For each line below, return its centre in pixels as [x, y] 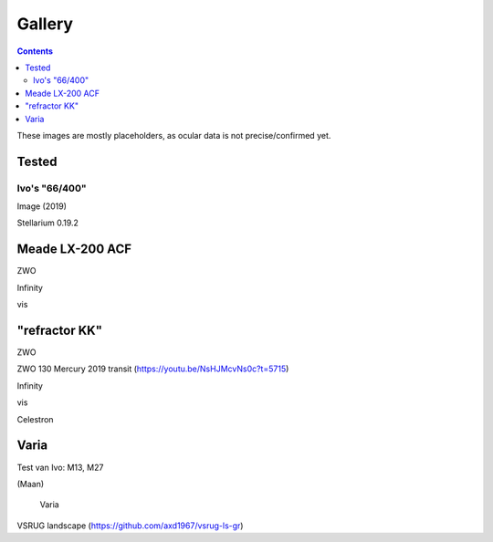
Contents [35, 51]
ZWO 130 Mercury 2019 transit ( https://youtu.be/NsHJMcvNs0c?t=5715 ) [153, 369]
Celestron [35, 419]
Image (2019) [42, 206]
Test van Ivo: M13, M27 [60, 467]
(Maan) [31, 484]
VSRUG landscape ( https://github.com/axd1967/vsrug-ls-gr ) [130, 526]
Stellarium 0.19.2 [48, 223]
